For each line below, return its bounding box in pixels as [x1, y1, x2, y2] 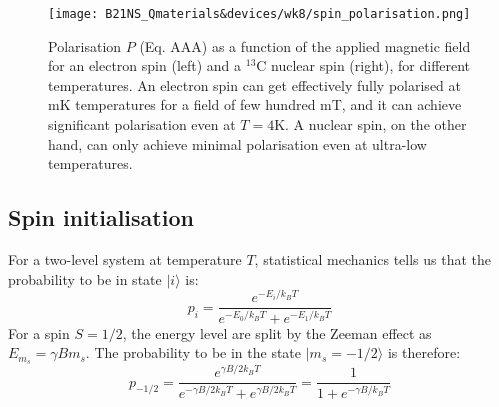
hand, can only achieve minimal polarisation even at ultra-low [48, 133, 427, 154]
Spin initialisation [8, 202, 194, 233]
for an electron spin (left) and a [48, 55, 242, 76]
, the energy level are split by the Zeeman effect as [122, 322, 432, 343]
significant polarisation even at [48, 114, 236, 135]
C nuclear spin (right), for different [256, 55, 471, 76]
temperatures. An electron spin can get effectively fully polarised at [48, 74, 461, 95]
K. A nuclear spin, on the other [274, 114, 467, 135]
